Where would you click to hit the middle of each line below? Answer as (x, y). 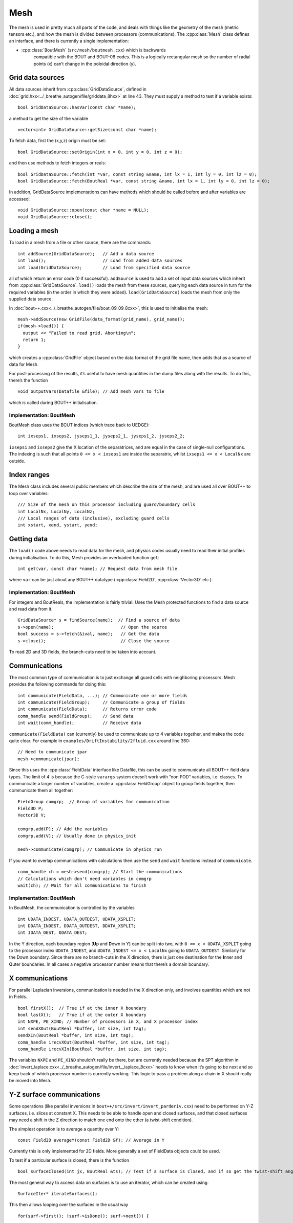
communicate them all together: (41, 791)
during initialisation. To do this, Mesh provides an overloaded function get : (84, 557)
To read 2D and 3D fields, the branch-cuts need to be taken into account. (83, 652)
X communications (38, 978)
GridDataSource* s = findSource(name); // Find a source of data (99, 620)
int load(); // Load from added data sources (100, 261)
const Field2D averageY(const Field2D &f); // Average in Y (91, 1140)
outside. (17, 461)
